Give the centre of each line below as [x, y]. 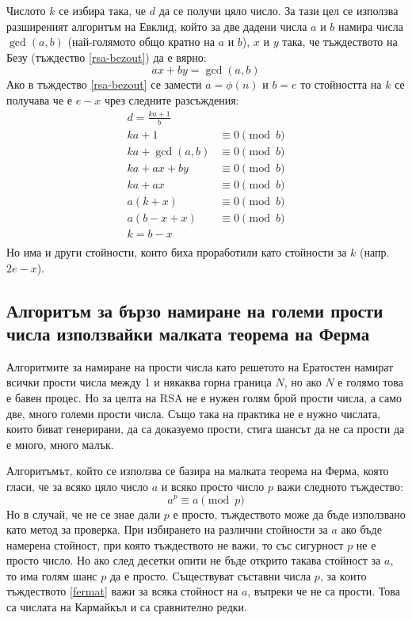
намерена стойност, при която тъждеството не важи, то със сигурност [175, 544]
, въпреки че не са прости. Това [324, 591]
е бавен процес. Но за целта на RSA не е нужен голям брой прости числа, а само [204, 397]
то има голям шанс [52, 575]
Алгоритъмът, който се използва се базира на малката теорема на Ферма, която [198, 471]
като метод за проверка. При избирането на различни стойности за [167, 529]
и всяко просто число [213, 486]
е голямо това [370, 382]
